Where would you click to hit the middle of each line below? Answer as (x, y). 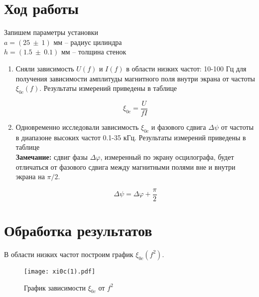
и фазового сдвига (179, 127)
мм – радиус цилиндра (88, 42)
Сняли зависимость (45, 68)
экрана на (30, 176)
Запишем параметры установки (51, 32)
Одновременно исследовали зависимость (77, 127)
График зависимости (55, 287)
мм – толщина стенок (94, 52)
